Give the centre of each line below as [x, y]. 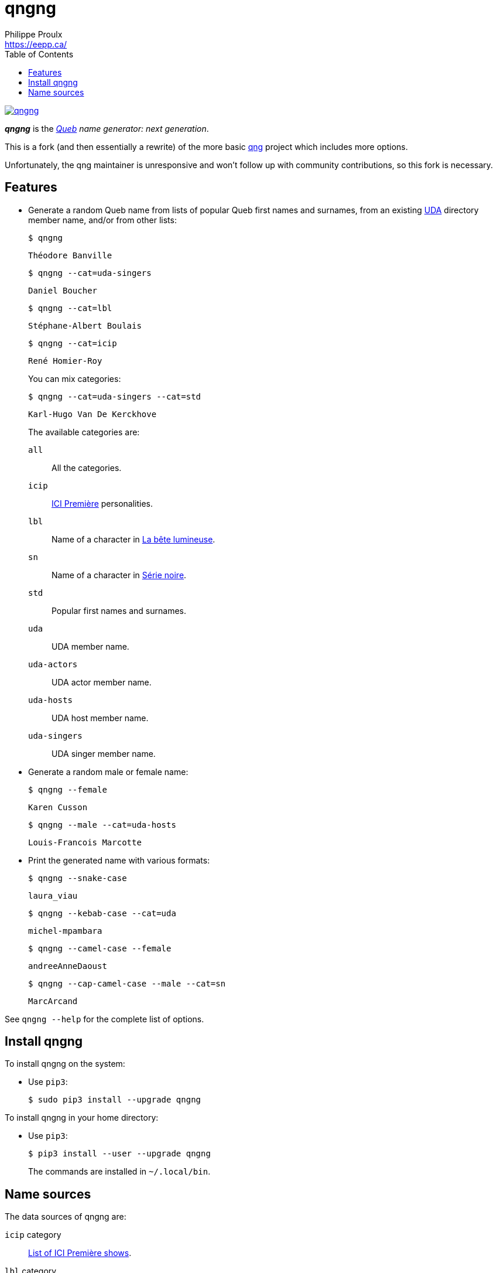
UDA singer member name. [104, 753]
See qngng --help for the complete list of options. [104, 1019]
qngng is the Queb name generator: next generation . [107, 128]
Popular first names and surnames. [119, 610]
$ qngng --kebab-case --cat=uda [102, 913]
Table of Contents [39, 54]
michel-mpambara [65, 931]
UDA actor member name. [102, 682]
